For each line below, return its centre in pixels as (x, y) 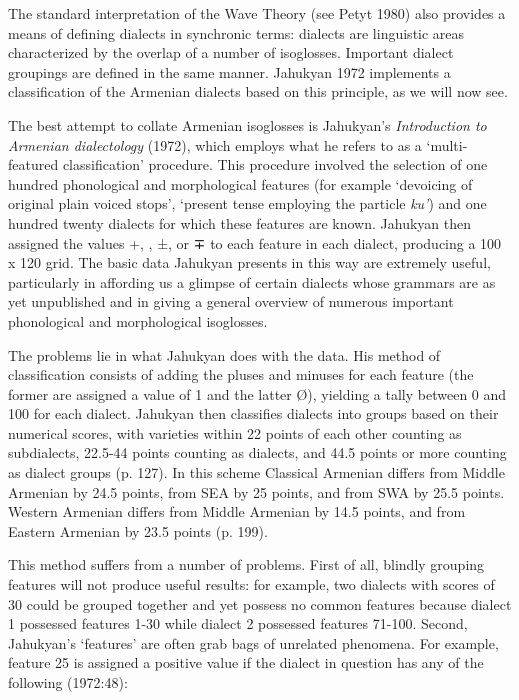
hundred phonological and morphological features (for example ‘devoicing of (240, 183)
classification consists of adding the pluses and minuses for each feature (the (241, 374)
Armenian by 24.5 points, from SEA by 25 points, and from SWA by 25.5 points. (256, 491)
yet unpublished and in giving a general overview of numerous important (231, 301)
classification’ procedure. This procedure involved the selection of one (275, 164)
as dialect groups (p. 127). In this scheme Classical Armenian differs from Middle (256, 472)
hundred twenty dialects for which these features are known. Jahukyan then (239, 222)
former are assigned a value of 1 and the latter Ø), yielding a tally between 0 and (257, 393)
